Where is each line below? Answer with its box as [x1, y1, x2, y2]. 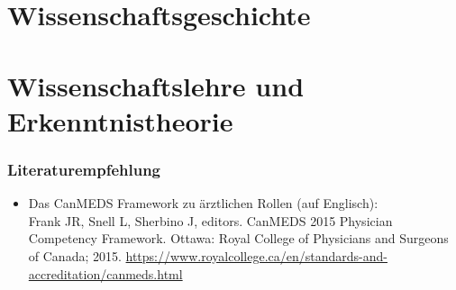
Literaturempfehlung [7, 158, 160, 180]
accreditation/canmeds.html [28, 264, 183, 283]
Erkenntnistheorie [7, 102, 233, 139]
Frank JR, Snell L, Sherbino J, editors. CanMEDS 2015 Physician [28, 211, 393, 230]
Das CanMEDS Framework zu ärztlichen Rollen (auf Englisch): [28, 194, 378, 213]
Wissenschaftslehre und [7, 67, 305, 104]
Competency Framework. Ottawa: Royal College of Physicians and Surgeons [28, 229, 449, 248]
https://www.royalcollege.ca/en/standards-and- [125, 246, 388, 265]
